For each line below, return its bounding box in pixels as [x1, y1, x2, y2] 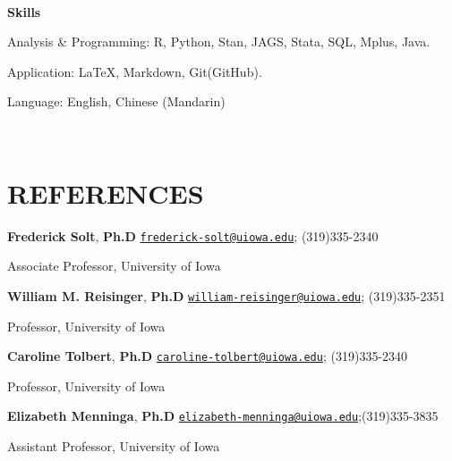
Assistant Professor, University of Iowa [7, 437, 220, 456]
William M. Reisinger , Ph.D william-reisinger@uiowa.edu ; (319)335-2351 [7, 286, 446, 305]
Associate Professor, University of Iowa [7, 256, 221, 275]
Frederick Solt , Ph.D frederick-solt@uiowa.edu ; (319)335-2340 [7, 226, 379, 245]
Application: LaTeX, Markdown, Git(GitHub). [7, 62, 262, 80]
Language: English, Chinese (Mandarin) [7, 92, 226, 111]
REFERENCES [7, 174, 204, 211]
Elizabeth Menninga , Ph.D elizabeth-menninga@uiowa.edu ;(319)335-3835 [7, 407, 439, 425]
